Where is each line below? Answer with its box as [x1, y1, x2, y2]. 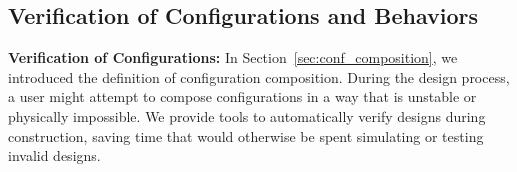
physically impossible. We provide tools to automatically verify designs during [8, 105, 486, 126]
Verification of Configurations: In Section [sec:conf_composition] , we [8, 47, 458, 68]
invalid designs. [8, 145, 101, 166]
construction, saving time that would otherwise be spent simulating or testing [8, 125, 484, 146]
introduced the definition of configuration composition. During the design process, [8, 66, 510, 87]
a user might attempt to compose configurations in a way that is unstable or [8, 86, 477, 107]
